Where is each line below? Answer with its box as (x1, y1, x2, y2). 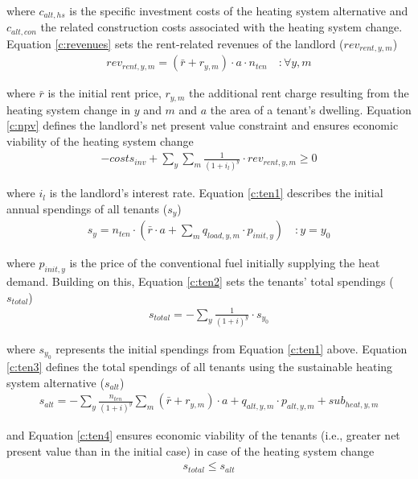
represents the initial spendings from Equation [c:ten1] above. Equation (55, 340, 408, 357)
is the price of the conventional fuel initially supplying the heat (69, 254, 380, 271)
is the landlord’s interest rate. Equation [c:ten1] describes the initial (49, 184, 383, 201)
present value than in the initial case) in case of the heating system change (6, 442, 375, 459)
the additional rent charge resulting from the (189, 85, 409, 101)
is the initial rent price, (47, 85, 162, 101)
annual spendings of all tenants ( (6, 200, 168, 217)
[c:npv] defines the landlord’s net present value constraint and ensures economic (6, 117, 399, 134)
